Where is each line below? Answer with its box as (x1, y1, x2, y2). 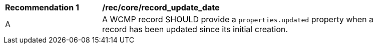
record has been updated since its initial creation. (102, 24, 288, 34)
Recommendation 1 (5, 2, 79, 12)
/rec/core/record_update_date (102, 2, 220, 12)
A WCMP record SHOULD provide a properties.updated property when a (102, 14, 374, 24)
